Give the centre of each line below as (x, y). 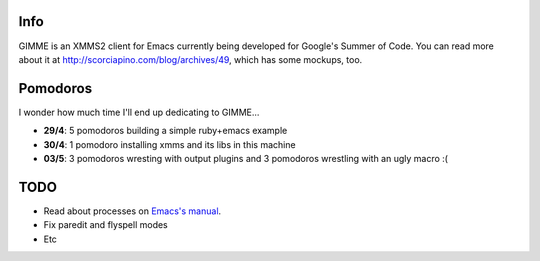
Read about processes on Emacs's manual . (132, 211)
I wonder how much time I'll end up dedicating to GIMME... (139, 112)
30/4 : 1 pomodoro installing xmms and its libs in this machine (169, 144)
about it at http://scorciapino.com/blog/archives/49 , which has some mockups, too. (190, 59)
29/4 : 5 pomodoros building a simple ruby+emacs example (165, 131)
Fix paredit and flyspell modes (106, 225)
